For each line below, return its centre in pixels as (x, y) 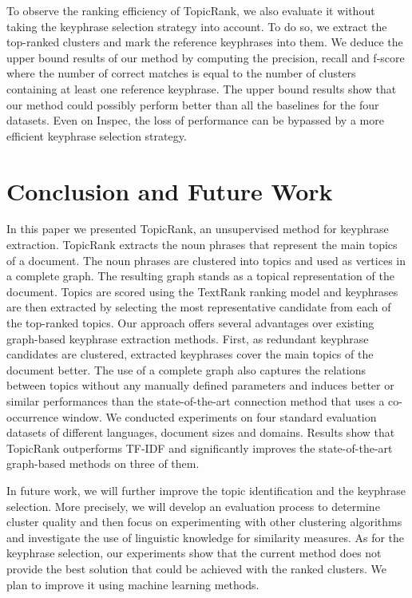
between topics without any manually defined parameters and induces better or (200, 385)
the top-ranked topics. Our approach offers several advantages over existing (190, 323)
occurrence (33, 416)
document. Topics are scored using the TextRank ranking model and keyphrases (202, 291)
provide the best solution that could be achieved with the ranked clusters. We (197, 568)
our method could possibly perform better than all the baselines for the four (193, 104)
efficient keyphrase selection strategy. (97, 135)
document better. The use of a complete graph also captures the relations (186, 369)
